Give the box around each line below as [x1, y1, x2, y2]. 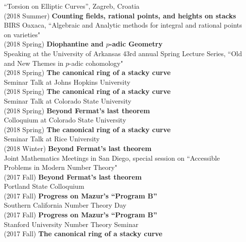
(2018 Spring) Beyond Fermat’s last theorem [4, 105, 150, 115]
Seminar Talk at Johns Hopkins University [4, 76, 131, 87]
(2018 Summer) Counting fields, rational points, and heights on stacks [4, 10, 236, 20]
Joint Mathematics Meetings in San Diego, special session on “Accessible [4, 152, 220, 163]
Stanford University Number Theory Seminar [4, 219, 139, 229]
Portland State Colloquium [4, 181, 84, 191]
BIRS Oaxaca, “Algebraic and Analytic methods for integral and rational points [4, 20, 242, 30]
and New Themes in [4, 58, 64, 68]
